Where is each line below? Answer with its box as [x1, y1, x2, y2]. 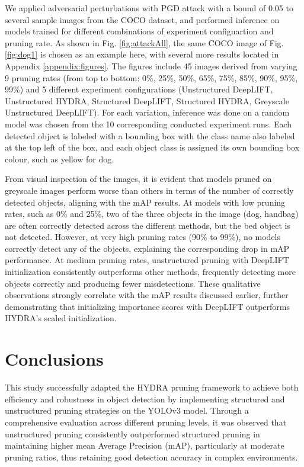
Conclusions [5, 347, 104, 371]
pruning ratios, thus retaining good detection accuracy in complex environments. [5, 450, 298, 463]
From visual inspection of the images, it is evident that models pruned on [5, 172, 272, 185]
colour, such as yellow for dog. [5, 152, 114, 165]
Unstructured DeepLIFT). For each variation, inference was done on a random [5, 106, 290, 119]
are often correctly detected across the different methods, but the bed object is [5, 219, 290, 231]
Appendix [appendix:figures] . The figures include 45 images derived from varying [5, 59, 297, 72]
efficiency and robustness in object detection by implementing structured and [5, 392, 285, 405]
